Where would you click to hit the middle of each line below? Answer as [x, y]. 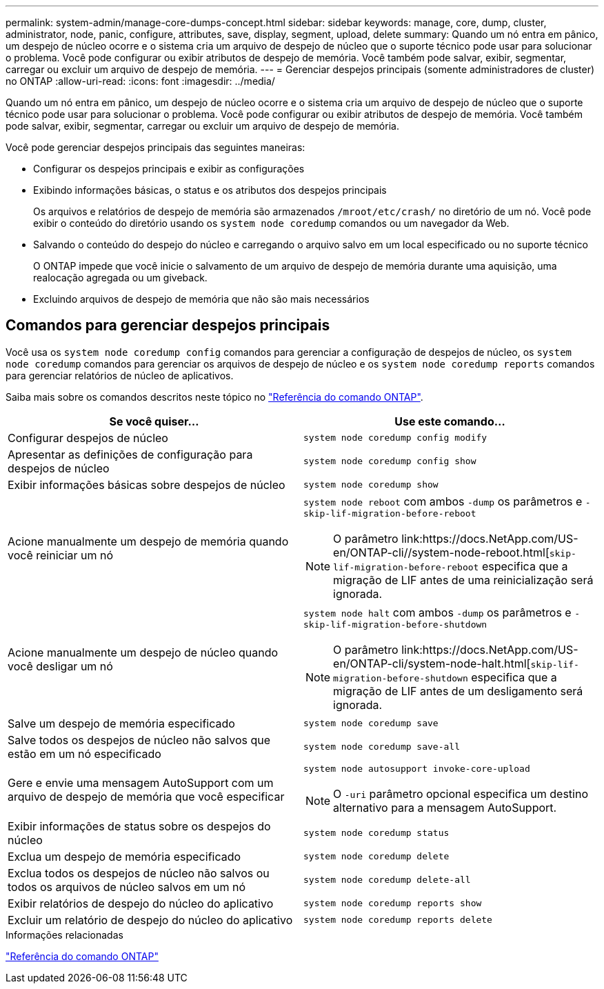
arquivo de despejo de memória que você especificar [146, 797]
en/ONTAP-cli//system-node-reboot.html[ [441, 552]
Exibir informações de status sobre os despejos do [139, 826]
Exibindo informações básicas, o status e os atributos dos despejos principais [210, 190]
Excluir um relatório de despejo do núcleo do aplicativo [150, 920]
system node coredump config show [390, 461]
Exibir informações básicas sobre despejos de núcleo [147, 484]
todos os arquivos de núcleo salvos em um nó [127, 887]
